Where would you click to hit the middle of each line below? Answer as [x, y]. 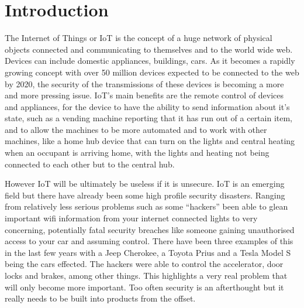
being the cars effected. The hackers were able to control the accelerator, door [144, 264]
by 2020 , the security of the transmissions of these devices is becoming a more [144, 83]
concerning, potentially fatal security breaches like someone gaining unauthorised [150, 229]
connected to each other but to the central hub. [90, 164]
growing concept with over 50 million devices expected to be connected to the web [152, 72]
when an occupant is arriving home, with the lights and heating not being [137, 153]
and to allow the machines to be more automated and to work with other [136, 129]
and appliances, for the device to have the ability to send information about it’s [147, 106]
